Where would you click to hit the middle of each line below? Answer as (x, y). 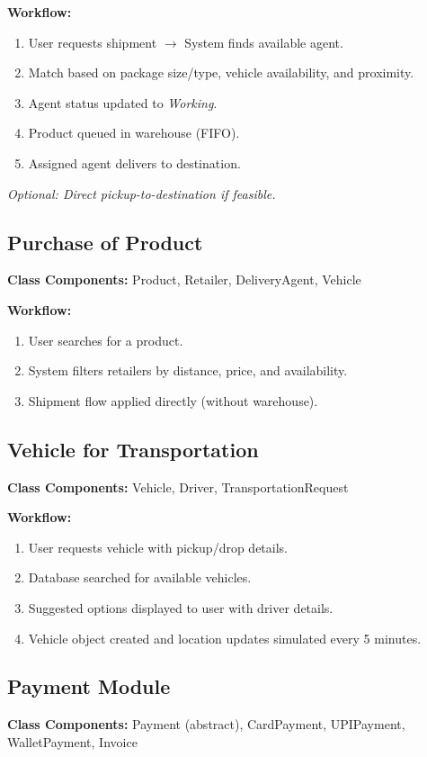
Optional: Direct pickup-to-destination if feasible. (142, 193)
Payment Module (89, 686)
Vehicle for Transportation (133, 449)
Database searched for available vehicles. (140, 577)
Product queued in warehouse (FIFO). (134, 133)
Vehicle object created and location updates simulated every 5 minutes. (225, 638)
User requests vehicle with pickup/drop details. (158, 547)
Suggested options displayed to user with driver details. (181, 607)
